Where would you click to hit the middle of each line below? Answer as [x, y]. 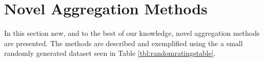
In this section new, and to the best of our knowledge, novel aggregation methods [132, 33]
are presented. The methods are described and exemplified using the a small [124, 43]
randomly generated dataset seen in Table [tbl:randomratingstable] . [110, 53]
